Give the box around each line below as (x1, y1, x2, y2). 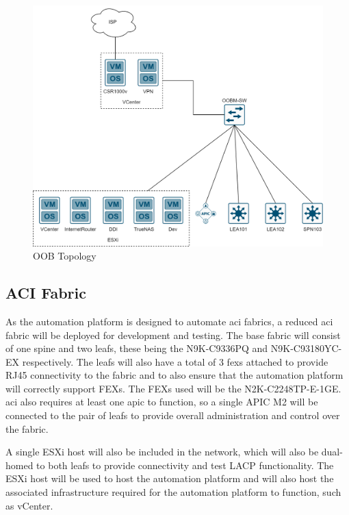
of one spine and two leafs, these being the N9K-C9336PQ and (5, 341, 268, 355)
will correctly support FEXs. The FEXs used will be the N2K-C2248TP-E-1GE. (5, 381, 341, 395)
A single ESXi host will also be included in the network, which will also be (5, 444, 319, 459)
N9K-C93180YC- (270, 341, 342, 355)
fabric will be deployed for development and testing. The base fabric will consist (5, 327, 341, 342)
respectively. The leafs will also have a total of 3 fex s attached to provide (22, 354, 328, 368)
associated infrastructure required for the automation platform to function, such (5, 485, 341, 499)
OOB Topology (33, 249, 96, 263)
